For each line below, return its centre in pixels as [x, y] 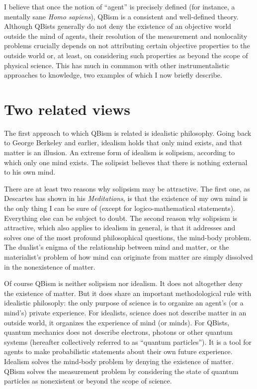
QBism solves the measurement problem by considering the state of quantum [121, 371]
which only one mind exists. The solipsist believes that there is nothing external [126, 162]
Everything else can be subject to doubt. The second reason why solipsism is [121, 218]
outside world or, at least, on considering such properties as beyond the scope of [126, 55]
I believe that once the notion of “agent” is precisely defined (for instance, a [120, 6]
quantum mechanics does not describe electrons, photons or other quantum [118, 332]
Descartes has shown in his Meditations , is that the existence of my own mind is [126, 198]
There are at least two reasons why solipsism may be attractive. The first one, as [127, 188]
